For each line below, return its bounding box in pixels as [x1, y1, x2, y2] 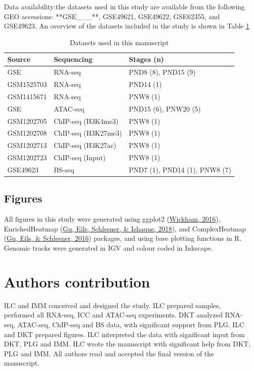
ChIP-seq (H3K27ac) [53, 140, 117, 150]
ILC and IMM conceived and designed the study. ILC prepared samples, [4, 300, 221, 310]
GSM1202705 [7, 115, 47, 126]
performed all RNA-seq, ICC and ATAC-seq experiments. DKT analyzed [4, 310, 223, 320]
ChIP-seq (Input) [53, 152, 106, 163]
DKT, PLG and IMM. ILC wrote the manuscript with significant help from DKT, [4, 339, 251, 349]
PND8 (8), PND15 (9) [128, 67, 196, 77]
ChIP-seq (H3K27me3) [53, 128, 122, 138]
